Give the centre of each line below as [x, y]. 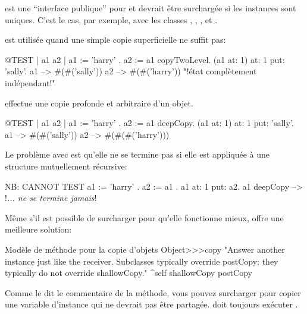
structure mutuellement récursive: [66, 166]
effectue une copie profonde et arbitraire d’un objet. [99, 103]
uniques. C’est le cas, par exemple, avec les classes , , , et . [111, 19]
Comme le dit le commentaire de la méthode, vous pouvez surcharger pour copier [153, 292]
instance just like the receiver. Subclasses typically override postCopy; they [142, 261]
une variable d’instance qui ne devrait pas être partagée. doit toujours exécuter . [151, 304]
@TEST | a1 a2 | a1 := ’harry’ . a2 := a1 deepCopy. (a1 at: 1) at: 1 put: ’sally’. [149, 123]
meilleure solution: [38, 229]
